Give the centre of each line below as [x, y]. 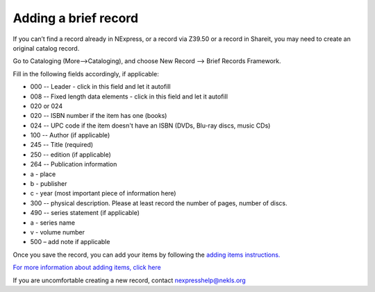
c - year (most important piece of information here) [103, 194]
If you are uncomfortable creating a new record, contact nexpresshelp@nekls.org [129, 280]
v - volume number [58, 232]
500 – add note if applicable [70, 242]
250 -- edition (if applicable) [70, 154]
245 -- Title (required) [62, 145]
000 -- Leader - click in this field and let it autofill [100, 87]
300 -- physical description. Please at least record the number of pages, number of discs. [159, 203]
